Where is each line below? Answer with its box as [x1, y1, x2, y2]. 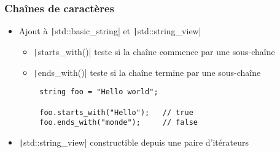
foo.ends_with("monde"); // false [39, 118, 198, 127]
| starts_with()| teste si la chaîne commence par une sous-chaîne [33, 45, 275, 58]
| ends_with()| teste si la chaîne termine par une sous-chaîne [33, 65, 261, 78]
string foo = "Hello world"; [39, 88, 158, 97]
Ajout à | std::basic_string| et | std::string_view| [18, 24, 201, 37]
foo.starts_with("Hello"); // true [39, 108, 193, 117]
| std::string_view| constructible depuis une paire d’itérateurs [18, 135, 249, 148]
